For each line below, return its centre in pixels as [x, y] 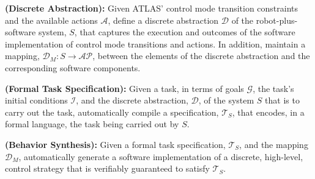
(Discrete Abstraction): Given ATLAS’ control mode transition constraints [152, 8]
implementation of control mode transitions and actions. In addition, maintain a [155, 44]
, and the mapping [274, 144]
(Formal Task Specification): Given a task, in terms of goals [124, 88]
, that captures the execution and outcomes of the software [185, 32]
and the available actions [51, 20]
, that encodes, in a [268, 112]
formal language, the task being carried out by [92, 124]
